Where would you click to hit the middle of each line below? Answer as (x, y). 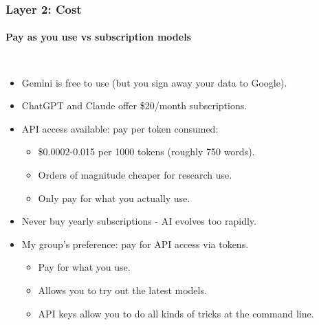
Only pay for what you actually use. (114, 198)
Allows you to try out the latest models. (122, 290)
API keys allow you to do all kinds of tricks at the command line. (176, 313)
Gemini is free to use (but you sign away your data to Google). (154, 82)
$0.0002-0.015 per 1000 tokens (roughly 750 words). (146, 152)
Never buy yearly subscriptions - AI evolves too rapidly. (139, 221)
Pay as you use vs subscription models (98, 37)
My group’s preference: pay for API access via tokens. (135, 244)
